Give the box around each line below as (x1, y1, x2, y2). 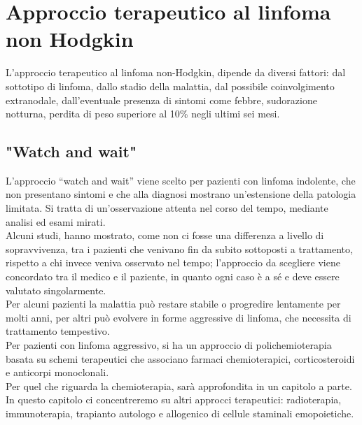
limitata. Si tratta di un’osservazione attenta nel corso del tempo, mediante (6, 201, 328, 215)
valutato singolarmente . (6, 282, 106, 297)
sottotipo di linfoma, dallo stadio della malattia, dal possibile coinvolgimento (6, 78, 335, 93)
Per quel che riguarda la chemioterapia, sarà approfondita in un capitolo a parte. (6, 378, 352, 393)
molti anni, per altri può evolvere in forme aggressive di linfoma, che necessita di (6, 310, 351, 324)
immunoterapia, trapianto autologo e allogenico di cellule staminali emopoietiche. (6, 405, 354, 420)
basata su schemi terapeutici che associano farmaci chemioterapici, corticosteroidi (6, 351, 355, 366)
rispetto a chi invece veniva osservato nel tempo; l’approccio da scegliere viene (6, 255, 340, 270)
